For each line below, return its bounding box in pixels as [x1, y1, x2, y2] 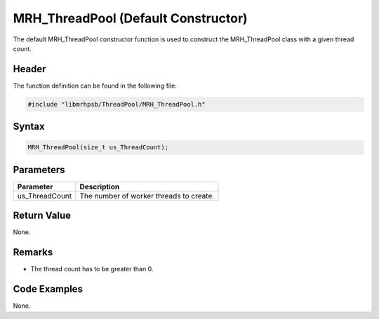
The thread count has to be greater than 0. [30, 265, 154, 273]
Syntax [13, 121, 45, 133]
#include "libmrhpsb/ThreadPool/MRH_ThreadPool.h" [27, 100, 206, 108]
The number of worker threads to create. [79, 191, 215, 201]
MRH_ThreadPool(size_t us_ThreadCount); [27, 144, 168, 151]
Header [13, 63, 46, 75]
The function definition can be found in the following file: [13, 81, 177, 90]
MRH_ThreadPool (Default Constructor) [13, 11, 248, 26]
